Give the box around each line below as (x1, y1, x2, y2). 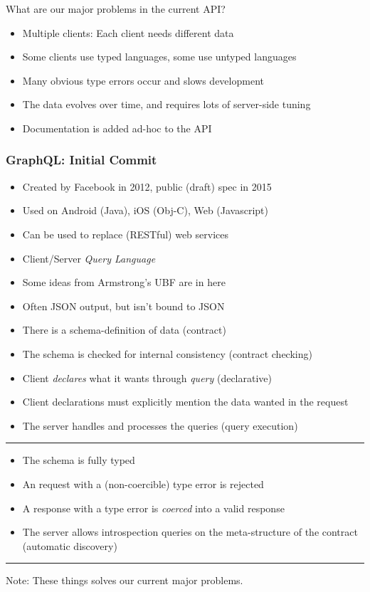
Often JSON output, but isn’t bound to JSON (22, 298, 225, 313)
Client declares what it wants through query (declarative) (22, 370, 273, 385)
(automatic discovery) (22, 538, 117, 553)
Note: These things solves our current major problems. (6, 573, 243, 588)
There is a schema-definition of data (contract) (22, 322, 226, 337)
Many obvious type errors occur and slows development (22, 73, 264, 88)
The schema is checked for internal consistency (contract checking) (22, 346, 312, 361)
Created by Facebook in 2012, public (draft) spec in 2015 (22, 179, 272, 194)
